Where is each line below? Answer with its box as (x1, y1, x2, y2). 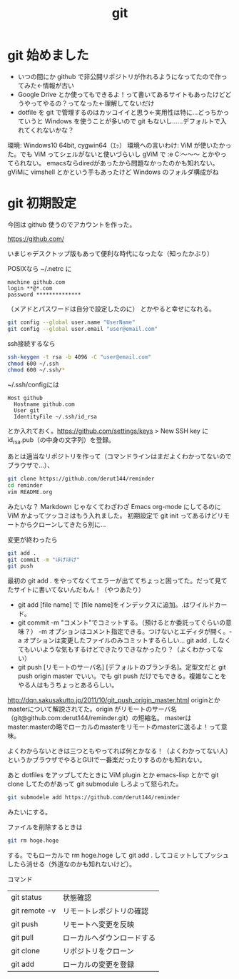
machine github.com (7, 278, 66, 286)
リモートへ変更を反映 (62, 920, 134, 930)
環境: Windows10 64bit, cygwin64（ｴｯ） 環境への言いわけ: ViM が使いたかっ (7, 140, 232, 149)
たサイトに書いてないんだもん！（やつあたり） (7, 585, 145, 594)
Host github (7, 394, 43, 402)
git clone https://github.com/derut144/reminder (7, 476, 155, 483)
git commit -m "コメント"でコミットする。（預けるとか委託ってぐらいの (17, 618, 226, 627)
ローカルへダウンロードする (62, 933, 156, 943)
